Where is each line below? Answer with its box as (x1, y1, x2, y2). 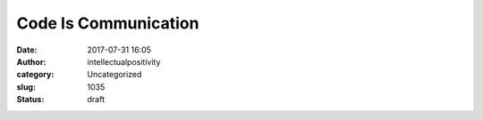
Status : (16, 94, 45, 105)
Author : (16, 56, 47, 67)
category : (16, 69, 55, 80)
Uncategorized (87, 69, 142, 80)
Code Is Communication (16, 13, 199, 33)
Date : (16, 44, 38, 55)
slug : (16, 81, 36, 92)
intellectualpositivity (87, 56, 161, 67)
